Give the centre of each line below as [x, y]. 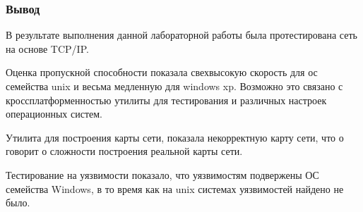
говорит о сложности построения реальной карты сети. [124, 151]
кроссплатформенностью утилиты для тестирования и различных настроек [166, 100]
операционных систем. [54, 114]
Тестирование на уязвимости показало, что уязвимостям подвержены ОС [162, 174]
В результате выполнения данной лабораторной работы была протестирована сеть [181, 35]
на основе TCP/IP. [47, 48]
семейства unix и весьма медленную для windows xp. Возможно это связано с [174, 86]
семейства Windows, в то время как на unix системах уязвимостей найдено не [175, 188]
